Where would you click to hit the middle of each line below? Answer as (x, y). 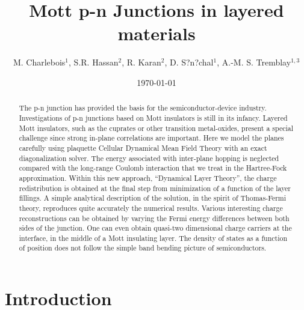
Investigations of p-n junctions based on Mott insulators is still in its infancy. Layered (153, 117)
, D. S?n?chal (189, 62)
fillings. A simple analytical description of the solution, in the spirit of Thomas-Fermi (153, 198)
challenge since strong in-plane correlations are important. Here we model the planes (151, 138)
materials (157, 33)
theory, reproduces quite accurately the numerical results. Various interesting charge (151, 208)
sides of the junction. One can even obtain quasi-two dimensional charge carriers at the (155, 228)
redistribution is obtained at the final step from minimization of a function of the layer (155, 188)
